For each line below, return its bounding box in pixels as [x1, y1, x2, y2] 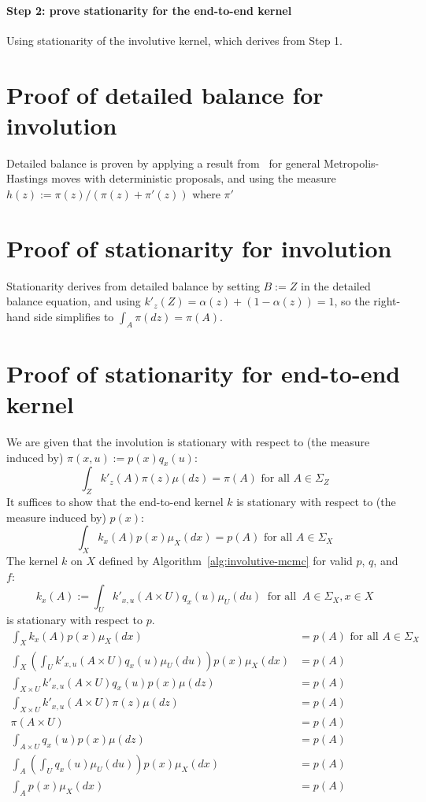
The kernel [6, 553, 58, 569]
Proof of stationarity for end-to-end [6, 357, 401, 389]
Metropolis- [324, 154, 380, 171]
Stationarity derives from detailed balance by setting [6, 277, 260, 294]
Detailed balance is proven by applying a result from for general [6, 154, 320, 171]
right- [373, 293, 401, 309]
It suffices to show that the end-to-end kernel [6, 493, 224, 510]
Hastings [6, 170, 48, 187]
